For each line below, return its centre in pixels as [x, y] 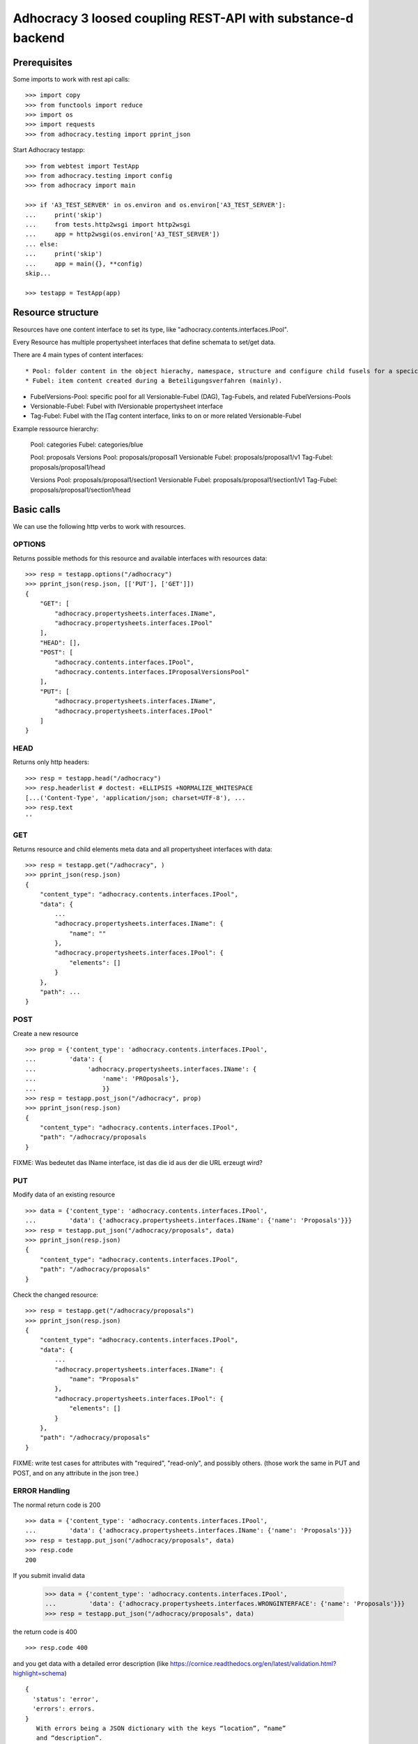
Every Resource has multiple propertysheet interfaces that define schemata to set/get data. [144, 342]
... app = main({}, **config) [84, 264]
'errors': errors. [64, 1709]
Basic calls [37, 510]
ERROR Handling [41, 1491]
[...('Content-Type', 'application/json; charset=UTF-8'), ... [136, 798]
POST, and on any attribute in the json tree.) [76, 1473]
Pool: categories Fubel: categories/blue [87, 445]
